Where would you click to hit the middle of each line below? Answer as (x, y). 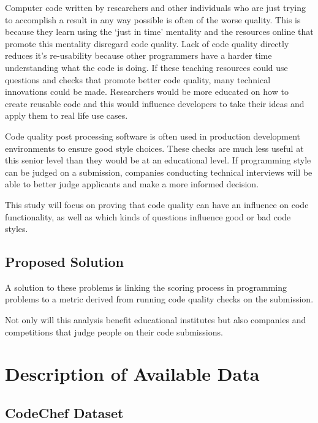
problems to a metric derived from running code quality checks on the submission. (159, 299)
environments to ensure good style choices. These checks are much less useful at (154, 148)
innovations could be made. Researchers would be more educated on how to (147, 92)
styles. (17, 229)
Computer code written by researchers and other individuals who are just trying (156, 7)
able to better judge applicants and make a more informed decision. (132, 184)
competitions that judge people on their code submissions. (114, 331)
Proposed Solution (64, 262)
